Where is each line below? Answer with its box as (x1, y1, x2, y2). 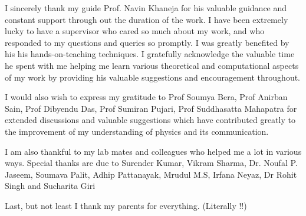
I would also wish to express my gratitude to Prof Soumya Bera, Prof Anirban (5, 91, 288, 103)
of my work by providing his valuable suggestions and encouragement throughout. (5, 71, 301, 83)
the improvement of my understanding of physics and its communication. (5, 125, 269, 137)
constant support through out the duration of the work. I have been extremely (5, 13, 288, 25)
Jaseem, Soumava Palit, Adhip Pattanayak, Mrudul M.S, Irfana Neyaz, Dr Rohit (5, 168, 297, 180)
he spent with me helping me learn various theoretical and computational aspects (5, 59, 299, 71)
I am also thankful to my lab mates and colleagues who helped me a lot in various (5, 145, 302, 157)
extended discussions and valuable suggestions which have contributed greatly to (5, 114, 295, 126)
